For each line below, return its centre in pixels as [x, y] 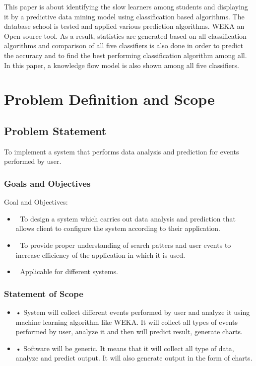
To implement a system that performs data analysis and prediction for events [122, 151]
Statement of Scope [44, 293]
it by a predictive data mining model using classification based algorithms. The [124, 16]
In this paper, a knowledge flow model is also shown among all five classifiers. [122, 65]
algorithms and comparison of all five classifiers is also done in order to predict [124, 45]
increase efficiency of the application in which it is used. [100, 255]
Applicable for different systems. [69, 271]
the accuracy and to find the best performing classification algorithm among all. [126, 55]
